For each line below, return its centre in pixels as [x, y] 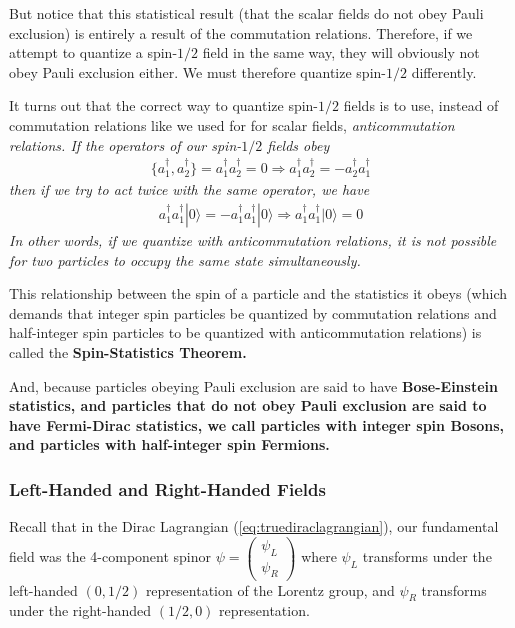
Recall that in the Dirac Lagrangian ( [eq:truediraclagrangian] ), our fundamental [254, 526]
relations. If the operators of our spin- [125, 144]
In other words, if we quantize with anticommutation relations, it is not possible [253, 240]
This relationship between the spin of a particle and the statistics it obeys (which [258, 293]
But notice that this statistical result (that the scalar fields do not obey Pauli [246, 13]
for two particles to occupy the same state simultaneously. [185, 259]
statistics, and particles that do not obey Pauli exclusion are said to [248, 405]
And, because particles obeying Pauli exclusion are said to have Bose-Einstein [253, 385]
